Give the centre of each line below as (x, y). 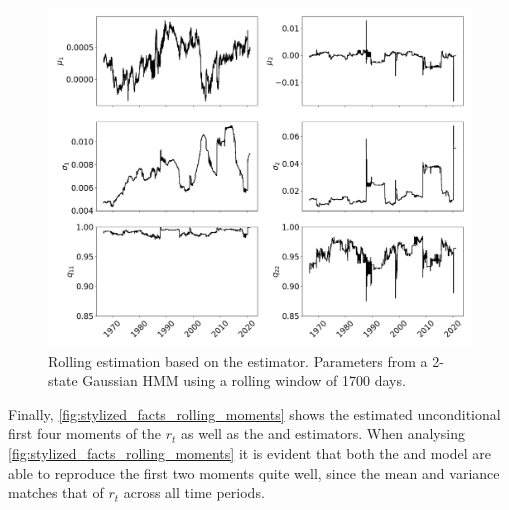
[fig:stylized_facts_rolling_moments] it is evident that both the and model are (250, 453)
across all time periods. (194, 492)
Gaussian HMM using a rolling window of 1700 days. (244, 380)
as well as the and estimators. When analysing (323, 433)
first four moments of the (85, 433)
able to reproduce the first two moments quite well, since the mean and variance (254, 472)
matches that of (56, 492)
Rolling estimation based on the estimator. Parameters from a (238, 360)
